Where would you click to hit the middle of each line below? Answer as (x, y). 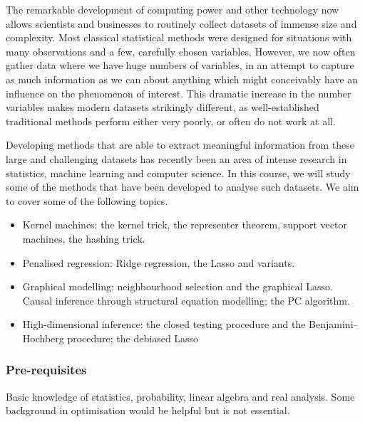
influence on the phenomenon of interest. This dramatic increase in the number (179, 93)
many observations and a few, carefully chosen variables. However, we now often (181, 51)
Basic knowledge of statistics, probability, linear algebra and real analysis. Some (180, 396)
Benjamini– (334, 324)
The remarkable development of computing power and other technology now (173, 9)
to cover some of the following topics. (87, 200)
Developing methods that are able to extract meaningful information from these (180, 145)
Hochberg (43, 338)
